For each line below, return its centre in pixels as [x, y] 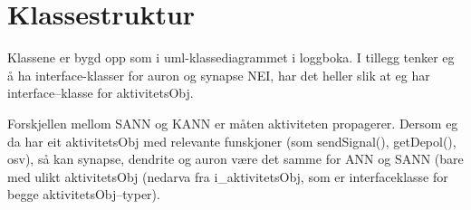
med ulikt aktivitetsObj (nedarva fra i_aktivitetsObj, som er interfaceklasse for [228, 176]
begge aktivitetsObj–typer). [84, 194]
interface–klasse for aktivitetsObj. [101, 93]
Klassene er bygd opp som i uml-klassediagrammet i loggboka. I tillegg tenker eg [231, 57]
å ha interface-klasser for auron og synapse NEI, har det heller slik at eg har [219, 75]
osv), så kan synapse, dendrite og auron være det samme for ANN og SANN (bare [235, 159]
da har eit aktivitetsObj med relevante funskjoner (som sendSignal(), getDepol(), [232, 141]
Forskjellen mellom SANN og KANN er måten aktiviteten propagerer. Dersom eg [233, 123]
